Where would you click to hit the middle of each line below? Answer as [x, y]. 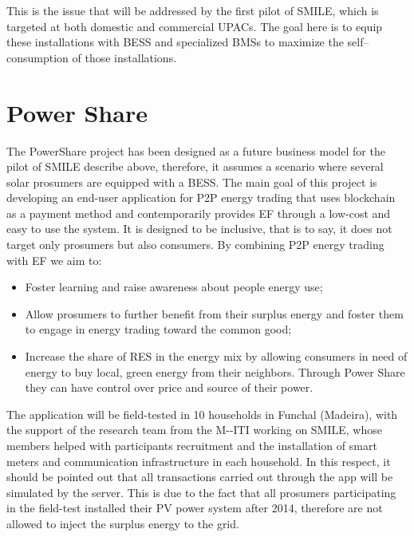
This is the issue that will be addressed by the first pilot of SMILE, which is [193, 10]
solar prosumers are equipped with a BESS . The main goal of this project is [192, 182]
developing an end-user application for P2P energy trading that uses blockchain [201, 197]
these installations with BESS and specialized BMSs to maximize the [175, 42]
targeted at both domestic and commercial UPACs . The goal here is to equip [195, 26]
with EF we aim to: [54, 260]
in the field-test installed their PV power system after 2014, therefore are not [195, 508]
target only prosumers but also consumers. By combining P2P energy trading [195, 245]
